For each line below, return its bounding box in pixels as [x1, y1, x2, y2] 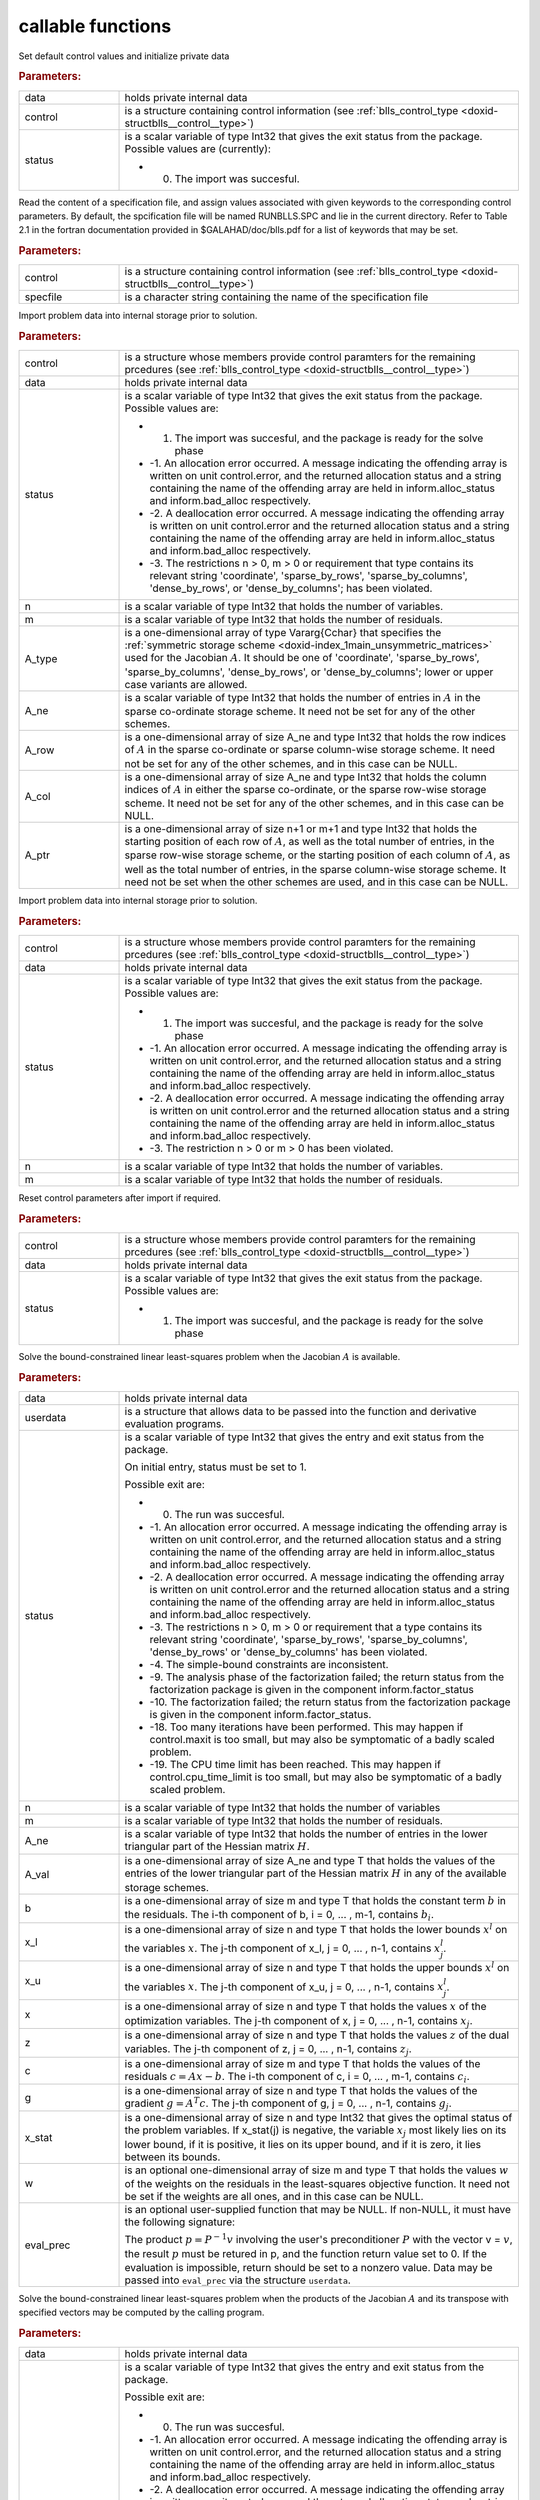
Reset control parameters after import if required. [18, 1191, 222, 1204]
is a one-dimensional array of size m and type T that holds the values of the [124, 2056, 481, 2070]
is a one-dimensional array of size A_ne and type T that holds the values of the [124, 1854, 496, 1868]
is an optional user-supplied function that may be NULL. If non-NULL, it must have [124, 2203, 512, 2217]
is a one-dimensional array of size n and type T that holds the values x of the [124, 2000, 487, 2014]
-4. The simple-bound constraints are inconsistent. [149, 1657, 389, 1671]
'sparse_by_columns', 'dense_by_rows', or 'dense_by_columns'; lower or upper [124, 665, 494, 679]
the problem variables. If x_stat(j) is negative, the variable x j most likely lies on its [124, 2123, 507, 2139]
